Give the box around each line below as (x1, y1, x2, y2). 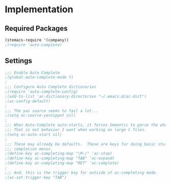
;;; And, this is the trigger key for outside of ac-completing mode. (5, 170, 158, 175)
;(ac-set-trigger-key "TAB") (5, 175, 67, 180)
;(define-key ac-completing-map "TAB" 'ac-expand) (5, 156, 115, 161)
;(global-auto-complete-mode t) (5, 75, 74, 80)
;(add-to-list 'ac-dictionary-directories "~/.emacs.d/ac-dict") (5, 94, 146, 99)
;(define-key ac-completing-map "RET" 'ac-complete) (5, 160, 119, 166)
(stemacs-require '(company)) (5, 37, 69, 43)
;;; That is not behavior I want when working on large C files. (5, 127, 146, 133)
